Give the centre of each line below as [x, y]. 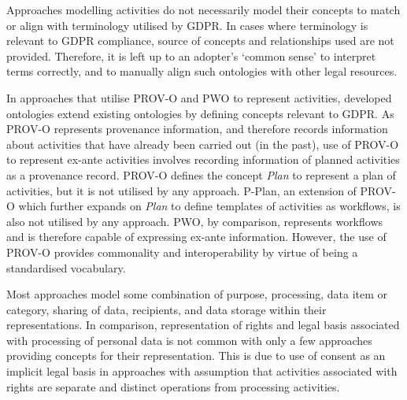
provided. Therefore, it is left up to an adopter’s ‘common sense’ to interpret [191, 56]
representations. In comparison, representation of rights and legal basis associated [203, 325]
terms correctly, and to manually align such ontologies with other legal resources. [202, 71]
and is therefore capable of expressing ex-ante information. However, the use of [196, 237]
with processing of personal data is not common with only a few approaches [189, 340]
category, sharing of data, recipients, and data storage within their [166, 309]
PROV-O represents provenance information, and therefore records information [197, 129]
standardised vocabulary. [66, 267]
